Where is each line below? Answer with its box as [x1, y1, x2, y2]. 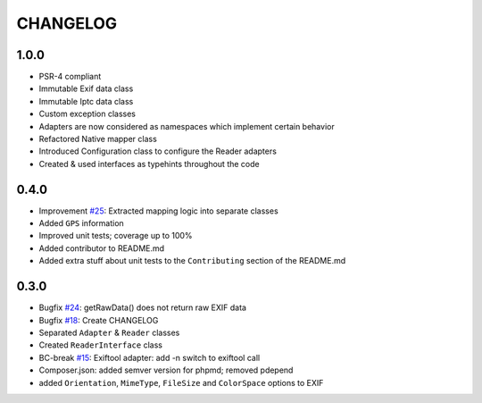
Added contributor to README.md [38, 242, 165, 254]
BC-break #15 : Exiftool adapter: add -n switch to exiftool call [38, 352, 261, 363]
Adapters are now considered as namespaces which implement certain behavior [38, 121, 335, 131]
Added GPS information [38, 218, 124, 229]
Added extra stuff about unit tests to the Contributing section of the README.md [38, 256, 346, 266]
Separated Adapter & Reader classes [38, 327, 180, 338]
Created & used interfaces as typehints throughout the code [38, 158, 260, 169]
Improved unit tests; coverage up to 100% [38, 231, 193, 241]
